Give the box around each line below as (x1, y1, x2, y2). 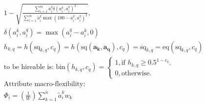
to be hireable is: (3, 64, 54, 71)
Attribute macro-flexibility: (3, 81, 85, 88)
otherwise (121, 70, 150, 77)
